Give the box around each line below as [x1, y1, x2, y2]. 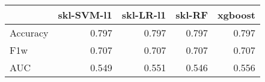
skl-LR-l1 [121, 8, 166, 22]
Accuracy [10, 26, 49, 40]
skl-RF [175, 8, 208, 22]
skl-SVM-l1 [58, 8, 112, 22]
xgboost [217, 8, 255, 22]
